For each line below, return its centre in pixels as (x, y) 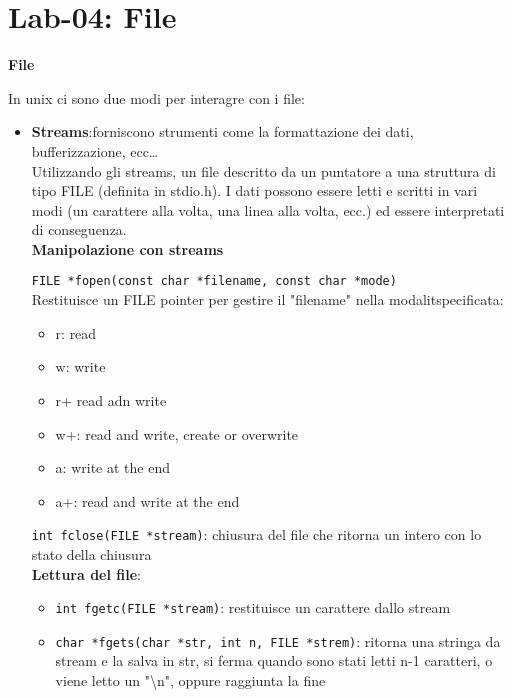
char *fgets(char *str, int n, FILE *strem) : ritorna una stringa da (278, 640)
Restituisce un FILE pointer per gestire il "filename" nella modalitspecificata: (267, 299)
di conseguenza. (79, 229)
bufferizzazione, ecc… (95, 150)
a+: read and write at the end (147, 500)
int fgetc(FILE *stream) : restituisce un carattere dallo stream (253, 607)
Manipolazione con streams (127, 248)
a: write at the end (112, 467)
